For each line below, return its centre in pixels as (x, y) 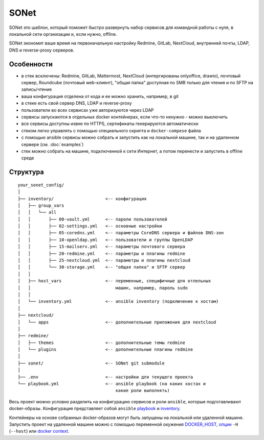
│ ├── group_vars (41, 205)
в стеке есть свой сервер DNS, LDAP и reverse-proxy (77, 103)
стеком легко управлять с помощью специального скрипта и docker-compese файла (111, 130)
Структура (26, 172)
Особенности (31, 64)
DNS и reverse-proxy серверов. (42, 50)
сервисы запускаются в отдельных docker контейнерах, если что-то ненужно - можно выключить (124, 117)
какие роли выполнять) (143, 391)
